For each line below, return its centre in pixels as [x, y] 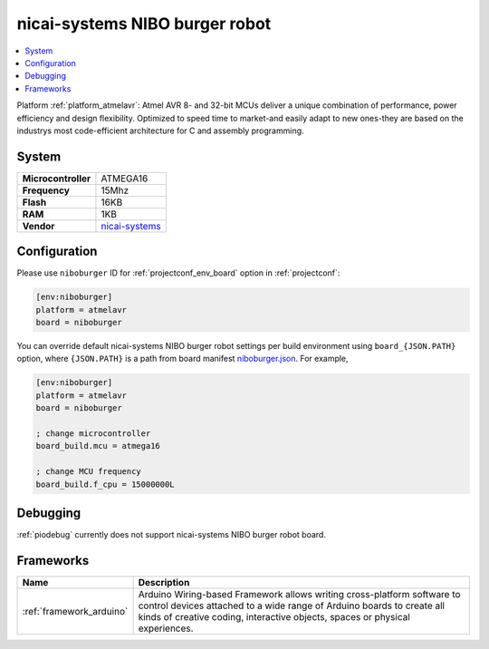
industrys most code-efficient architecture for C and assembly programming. [160, 131]
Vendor [38, 226]
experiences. [166, 628]
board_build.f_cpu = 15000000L [105, 484]
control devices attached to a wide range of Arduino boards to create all [292, 605]
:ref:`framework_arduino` [75, 611]
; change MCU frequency [89, 472]
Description [164, 582]
